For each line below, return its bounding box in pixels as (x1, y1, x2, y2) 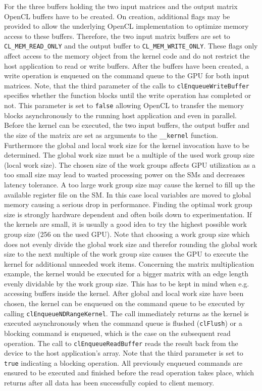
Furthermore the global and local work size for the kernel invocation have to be (4, 139, 249, 150)
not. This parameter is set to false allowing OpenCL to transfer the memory (4, 100, 244, 111)
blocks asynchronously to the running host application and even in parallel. (4, 110, 237, 120)
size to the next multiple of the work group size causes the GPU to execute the (4, 249, 248, 259)
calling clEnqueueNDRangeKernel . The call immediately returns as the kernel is (4, 308, 249, 318)
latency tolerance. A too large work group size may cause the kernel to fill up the (4, 179, 255, 189)
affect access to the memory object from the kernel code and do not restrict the (4, 51, 250, 61)
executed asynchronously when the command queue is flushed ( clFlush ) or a (4, 318, 242, 328)
